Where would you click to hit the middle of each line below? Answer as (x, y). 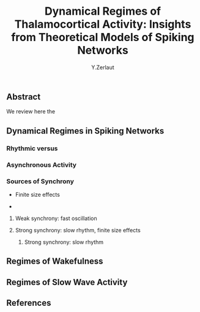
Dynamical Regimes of (103, 11)
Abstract (24, 97)
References (29, 303)
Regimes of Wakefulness (55, 261)
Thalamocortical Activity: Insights (103, 24)
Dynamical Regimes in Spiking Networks (85, 131)
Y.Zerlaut (103, 67)
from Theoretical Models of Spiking (103, 37)
